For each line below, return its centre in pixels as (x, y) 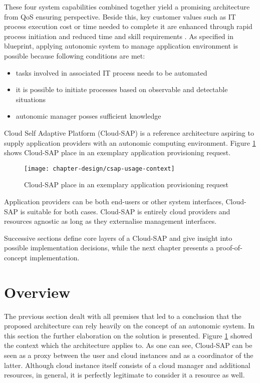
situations (31, 99)
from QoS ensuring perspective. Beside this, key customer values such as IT (120, 16)
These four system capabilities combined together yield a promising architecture (127, 7)
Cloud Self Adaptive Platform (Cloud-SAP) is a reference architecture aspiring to (129, 132)
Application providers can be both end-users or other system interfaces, (114, 201)
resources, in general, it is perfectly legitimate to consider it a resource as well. (124, 375)
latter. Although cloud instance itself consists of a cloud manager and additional (127, 365)
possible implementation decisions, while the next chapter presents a (109, 248)
